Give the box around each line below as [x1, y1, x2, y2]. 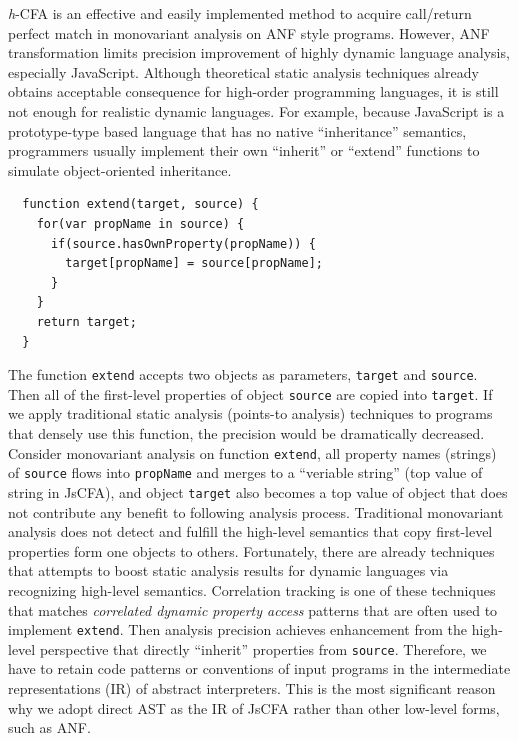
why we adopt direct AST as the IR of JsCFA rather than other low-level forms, [8, 697, 500, 718]
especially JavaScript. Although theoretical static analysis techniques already [8, 61, 479, 82]
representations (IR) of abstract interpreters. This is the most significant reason [8, 678, 496, 699]
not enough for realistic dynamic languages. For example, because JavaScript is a [8, 100, 505, 121]
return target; [36, 314, 137, 329]
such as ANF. [8, 717, 91, 738]
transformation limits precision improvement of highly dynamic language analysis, [8, 42, 510, 63]
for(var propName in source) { [36, 216, 245, 231]
